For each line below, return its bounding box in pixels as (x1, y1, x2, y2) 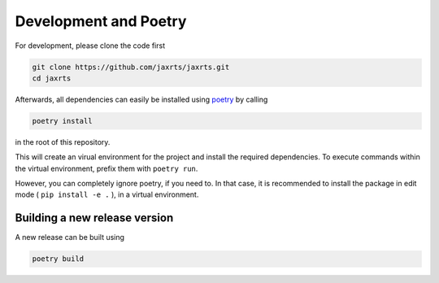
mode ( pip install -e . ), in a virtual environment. (15, 189, 199, 199)
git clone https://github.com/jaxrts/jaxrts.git (32, 62, 230, 72)
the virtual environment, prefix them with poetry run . (15, 163, 198, 173)
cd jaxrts (32, 73, 72, 83)
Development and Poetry (15, 12, 187, 30)
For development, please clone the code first (15, 41, 166, 50)
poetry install (32, 116, 93, 125)
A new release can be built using (15, 233, 125, 242)
